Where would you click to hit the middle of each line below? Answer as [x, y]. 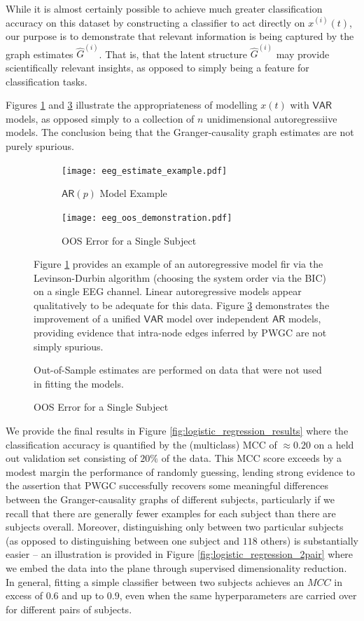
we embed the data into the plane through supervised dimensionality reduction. [176, 567]
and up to [83, 595]
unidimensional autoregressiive [272, 118]
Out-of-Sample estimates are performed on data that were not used [178, 370]
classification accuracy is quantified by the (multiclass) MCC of [141, 444]
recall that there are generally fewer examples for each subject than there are [171, 513]
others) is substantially [309, 540]
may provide [303, 54]
